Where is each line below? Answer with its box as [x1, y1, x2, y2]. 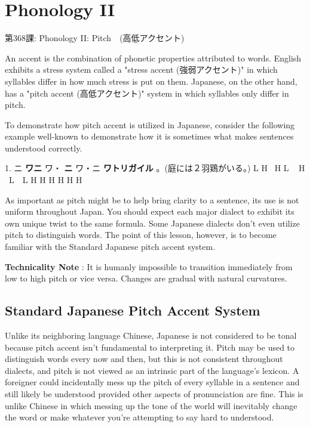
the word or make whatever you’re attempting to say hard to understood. [5, 411, 274, 423]
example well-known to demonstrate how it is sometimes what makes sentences [5, 130, 294, 143]
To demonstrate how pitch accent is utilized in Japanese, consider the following [5, 118, 295, 131]
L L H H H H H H [8, 174, 82, 186]
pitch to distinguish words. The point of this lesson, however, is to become [5, 228, 277, 241]
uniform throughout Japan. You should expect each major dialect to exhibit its [5, 205, 294, 218]
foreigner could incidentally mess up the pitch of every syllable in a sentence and [5, 376, 300, 388]
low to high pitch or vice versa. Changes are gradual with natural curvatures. [5, 272, 287, 284]
